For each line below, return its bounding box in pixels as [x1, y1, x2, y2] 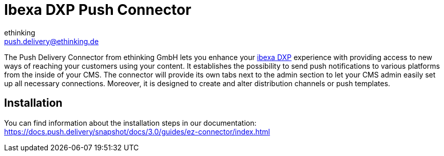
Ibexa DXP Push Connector [4, 1, 191, 18]
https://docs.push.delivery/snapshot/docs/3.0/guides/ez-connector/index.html [4, 127, 271, 136]
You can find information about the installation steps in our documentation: [4, 118, 257, 127]
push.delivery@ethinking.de [4, 36, 99, 46]
